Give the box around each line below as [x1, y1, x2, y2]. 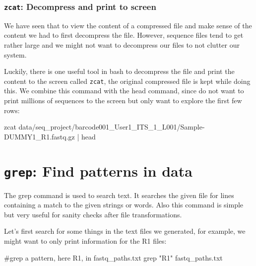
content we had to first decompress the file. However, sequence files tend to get [4, 30, 244, 40]
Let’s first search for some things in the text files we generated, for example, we [4, 226, 246, 236]
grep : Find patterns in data [4, 160, 192, 181]
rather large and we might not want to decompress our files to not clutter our [4, 39, 240, 50]
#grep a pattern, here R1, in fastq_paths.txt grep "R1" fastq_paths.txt [4, 252, 223, 263]
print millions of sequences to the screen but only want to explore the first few [4, 95, 242, 105]
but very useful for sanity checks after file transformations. [4, 209, 182, 219]
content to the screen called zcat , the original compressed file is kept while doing [4, 75, 251, 86]
